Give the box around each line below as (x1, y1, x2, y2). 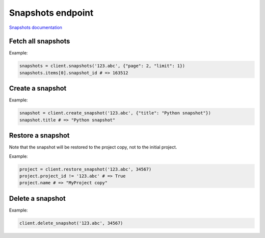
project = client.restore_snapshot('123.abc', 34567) (19, 167, 152, 172)
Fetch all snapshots (9, 37, 70, 46)
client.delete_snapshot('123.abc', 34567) (19, 220, 123, 226)
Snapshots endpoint (9, 7, 94, 18)
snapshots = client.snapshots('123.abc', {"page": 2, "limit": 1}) (19, 63, 185, 69)
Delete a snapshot (9, 194, 66, 203)
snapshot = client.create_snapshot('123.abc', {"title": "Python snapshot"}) (19, 110, 211, 116)
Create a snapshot (9, 84, 67, 93)
